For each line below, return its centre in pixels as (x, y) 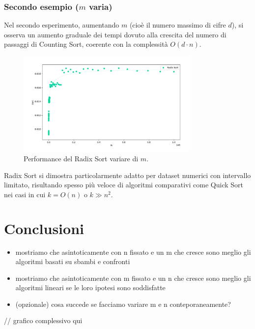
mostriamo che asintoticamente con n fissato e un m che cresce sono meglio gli (133, 252)
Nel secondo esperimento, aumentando (62, 25)
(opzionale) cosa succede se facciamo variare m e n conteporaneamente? (123, 304)
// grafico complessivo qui (43, 320)
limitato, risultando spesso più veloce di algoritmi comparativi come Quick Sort (124, 185)
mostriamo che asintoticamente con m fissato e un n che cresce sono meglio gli (133, 278)
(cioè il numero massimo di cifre (178, 25)
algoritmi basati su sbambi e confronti (73, 261)
